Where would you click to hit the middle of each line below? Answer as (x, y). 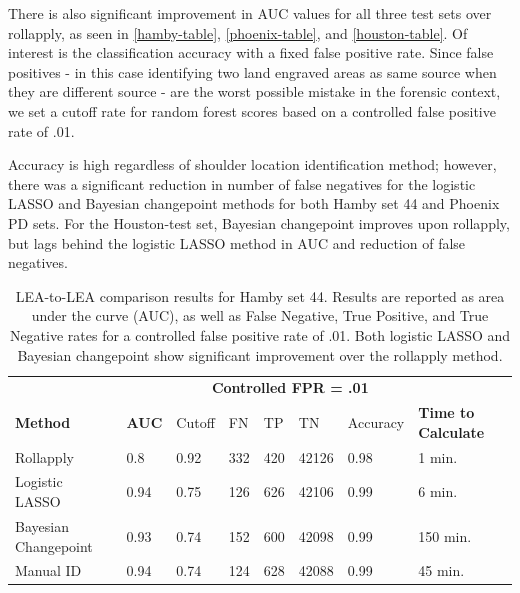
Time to (446, 412)
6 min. (438, 491)
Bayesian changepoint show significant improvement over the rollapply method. (260, 354)
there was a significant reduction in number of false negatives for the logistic (242, 183)
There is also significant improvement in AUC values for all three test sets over (250, 13)
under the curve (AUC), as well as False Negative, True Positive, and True (260, 315)
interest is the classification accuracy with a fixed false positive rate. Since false (251, 52)
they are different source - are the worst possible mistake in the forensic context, (254, 91)
